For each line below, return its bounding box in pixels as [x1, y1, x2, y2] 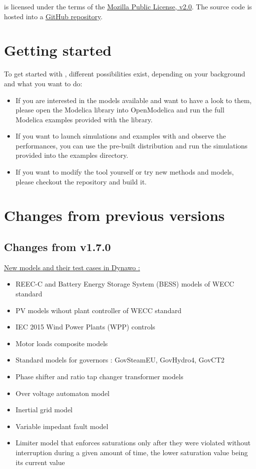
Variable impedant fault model [15, 421, 109, 431]
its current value [15, 457, 65, 467]
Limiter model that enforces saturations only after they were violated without [15, 437, 251, 448]
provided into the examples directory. [15, 150, 128, 160]
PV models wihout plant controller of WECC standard [15, 305, 182, 315]
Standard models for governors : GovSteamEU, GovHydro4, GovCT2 [15, 355, 225, 365]
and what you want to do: [4, 78, 82, 88]
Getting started [4, 40, 112, 60]
